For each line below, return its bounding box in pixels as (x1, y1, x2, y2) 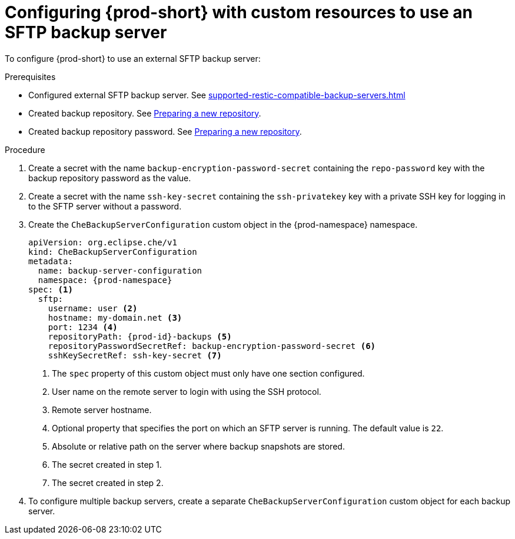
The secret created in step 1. (52, 459, 162, 470)
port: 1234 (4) (48, 322, 118, 332)
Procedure (5, 144, 45, 155)
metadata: (28, 256, 73, 266)
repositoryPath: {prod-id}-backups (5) (48, 331, 232, 341)
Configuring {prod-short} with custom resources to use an (5, 2, 473, 22)
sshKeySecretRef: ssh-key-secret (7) (48, 350, 222, 360)
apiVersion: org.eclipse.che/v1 (28, 237, 177, 247)
